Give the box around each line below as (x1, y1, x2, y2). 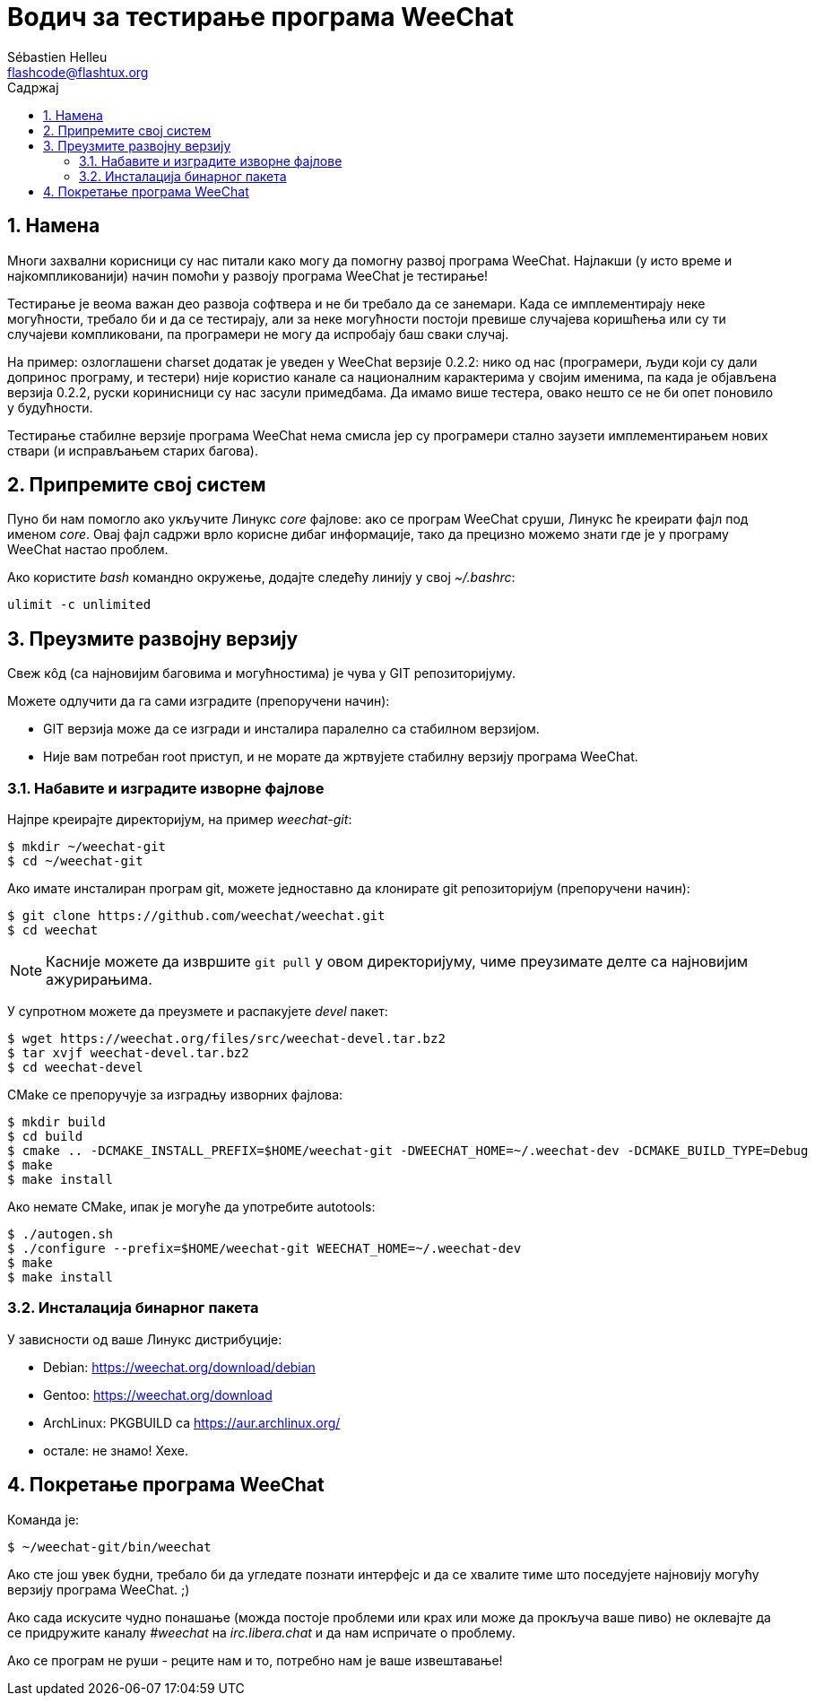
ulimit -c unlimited (7, 597, 152, 613)
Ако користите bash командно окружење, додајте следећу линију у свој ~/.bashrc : (7, 569, 516, 586)
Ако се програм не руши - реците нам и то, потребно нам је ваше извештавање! (7, 1652, 503, 1668)
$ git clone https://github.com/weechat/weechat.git (7, 908, 386, 924)
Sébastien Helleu (7, 48, 108, 65)
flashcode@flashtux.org (7, 64, 149, 80)
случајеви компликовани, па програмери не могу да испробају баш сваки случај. (7, 326, 509, 342)
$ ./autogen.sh (7, 1227, 114, 1242)
